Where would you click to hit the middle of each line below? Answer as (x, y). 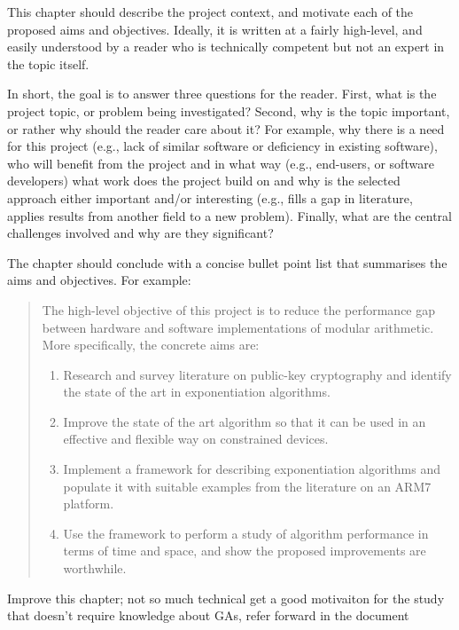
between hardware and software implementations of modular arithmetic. (238, 327)
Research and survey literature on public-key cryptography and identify (257, 374)
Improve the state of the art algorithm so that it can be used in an (245, 421)
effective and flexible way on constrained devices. (196, 439)
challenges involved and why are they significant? (140, 233)
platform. (89, 504)
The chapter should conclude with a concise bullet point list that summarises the (227, 262)
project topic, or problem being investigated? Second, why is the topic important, (229, 110)
